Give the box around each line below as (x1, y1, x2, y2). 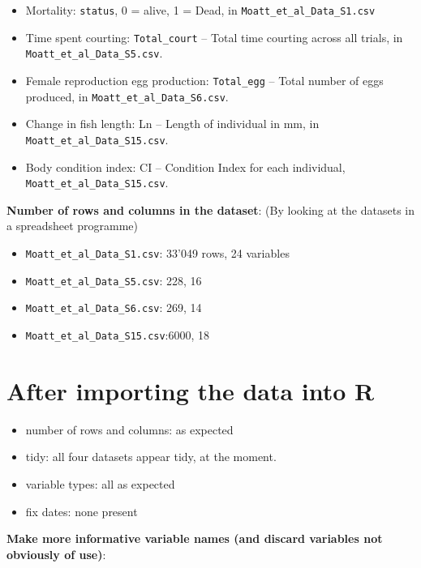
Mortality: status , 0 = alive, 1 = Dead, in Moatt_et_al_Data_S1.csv (25, 2, 376, 18)
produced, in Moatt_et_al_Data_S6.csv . (25, 88, 229, 105)
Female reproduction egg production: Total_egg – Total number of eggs (25, 71, 384, 88)
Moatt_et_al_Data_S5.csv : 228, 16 (25, 271, 202, 288)
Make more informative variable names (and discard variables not (6, 530, 383, 547)
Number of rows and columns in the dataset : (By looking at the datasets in (6, 201, 415, 218)
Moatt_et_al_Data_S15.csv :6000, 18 (25, 326, 210, 343)
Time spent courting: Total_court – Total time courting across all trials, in (25, 28, 403, 45)
